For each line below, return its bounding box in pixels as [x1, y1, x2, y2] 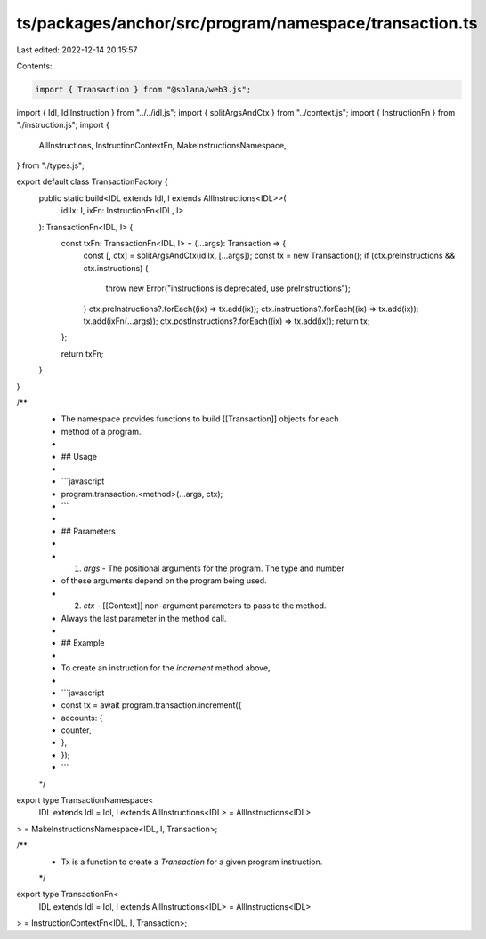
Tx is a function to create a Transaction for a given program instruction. [61, 856, 323, 867]
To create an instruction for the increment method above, [61, 662, 271, 673]
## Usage [61, 451, 98, 461]
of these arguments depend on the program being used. [61, 575, 267, 586]
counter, [61, 725, 92, 735]
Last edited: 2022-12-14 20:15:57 [16, 44, 138, 55]
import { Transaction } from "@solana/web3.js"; [35, 84, 252, 94]
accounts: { [61, 712, 103, 723]
